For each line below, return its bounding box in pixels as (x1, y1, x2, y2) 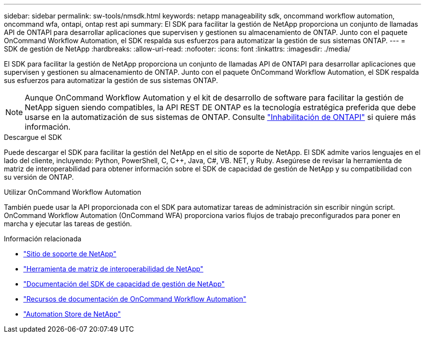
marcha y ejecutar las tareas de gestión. (4, 219, 132, 228)
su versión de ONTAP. (4, 173, 74, 181)
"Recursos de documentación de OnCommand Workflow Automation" (23, 295, 246, 303)
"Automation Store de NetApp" (23, 310, 121, 318)
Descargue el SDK (4, 133, 62, 141)
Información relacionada (4, 235, 82, 243)
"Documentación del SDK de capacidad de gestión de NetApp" (23, 280, 225, 288)
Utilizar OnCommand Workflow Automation (4, 188, 142, 196)
